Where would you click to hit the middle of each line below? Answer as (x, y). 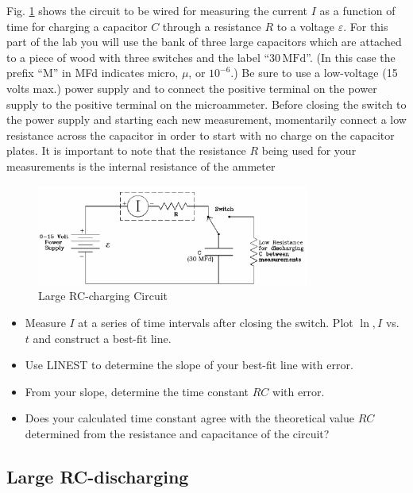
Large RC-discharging (98, 476)
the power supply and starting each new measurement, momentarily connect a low (206, 119)
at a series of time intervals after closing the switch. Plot (216, 322)
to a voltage (306, 26)
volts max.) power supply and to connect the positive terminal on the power (192, 88)
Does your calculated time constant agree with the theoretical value (189, 418)
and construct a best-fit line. (102, 338)
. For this (366, 26)
